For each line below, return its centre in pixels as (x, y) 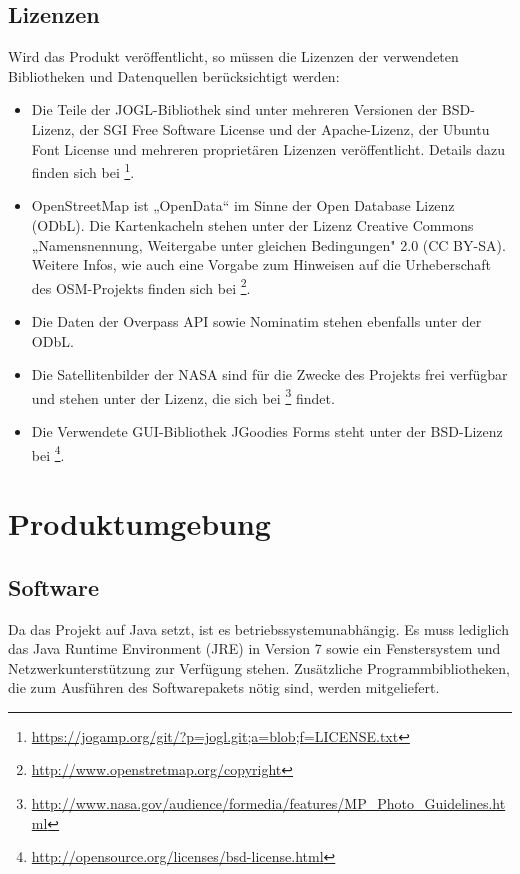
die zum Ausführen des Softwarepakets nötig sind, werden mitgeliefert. (224, 687)
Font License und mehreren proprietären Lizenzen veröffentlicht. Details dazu (268, 148)
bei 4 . (48, 453)
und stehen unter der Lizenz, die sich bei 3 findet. (183, 396)
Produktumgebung (139, 523)
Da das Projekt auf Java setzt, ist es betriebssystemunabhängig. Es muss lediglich (258, 628)
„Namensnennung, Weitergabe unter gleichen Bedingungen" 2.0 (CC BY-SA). (268, 244)
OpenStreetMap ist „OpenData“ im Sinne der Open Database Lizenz (243, 205)
